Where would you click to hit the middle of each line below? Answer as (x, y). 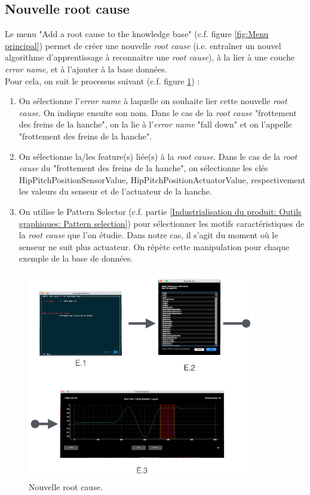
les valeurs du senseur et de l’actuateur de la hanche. (115, 191)
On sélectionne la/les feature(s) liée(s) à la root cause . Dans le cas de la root (158, 156)
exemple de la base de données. (76, 258)
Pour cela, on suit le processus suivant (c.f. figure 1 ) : (102, 81)
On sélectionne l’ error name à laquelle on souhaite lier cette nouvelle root (153, 101)
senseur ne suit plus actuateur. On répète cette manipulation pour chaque (154, 246)
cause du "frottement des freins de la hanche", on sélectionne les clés (143, 168)
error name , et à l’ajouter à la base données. (86, 69)
